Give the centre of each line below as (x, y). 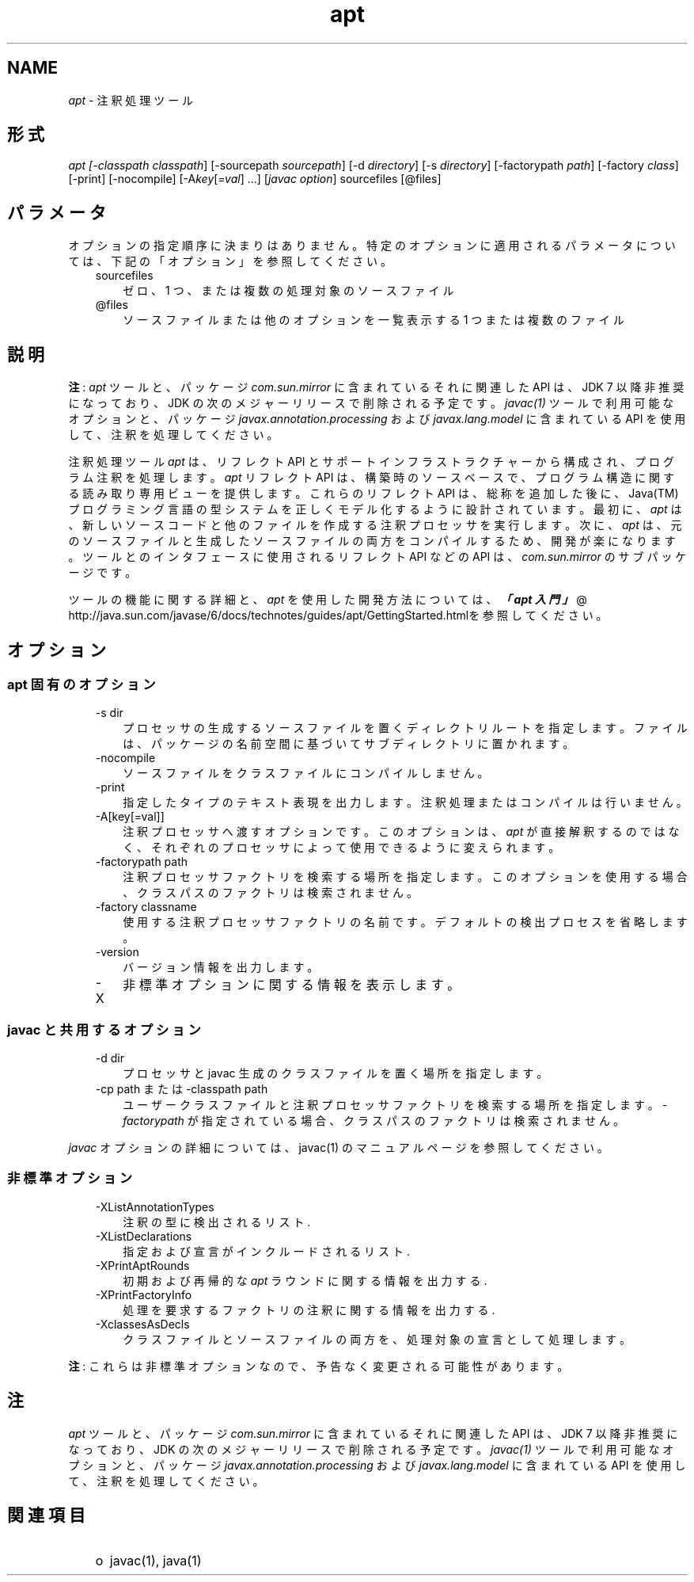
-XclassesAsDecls (142, 1324)
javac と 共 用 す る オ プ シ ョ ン (104, 1029)
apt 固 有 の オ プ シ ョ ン (82, 684)
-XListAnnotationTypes (155, 1207)
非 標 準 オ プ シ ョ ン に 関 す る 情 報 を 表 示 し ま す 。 (292, 985)
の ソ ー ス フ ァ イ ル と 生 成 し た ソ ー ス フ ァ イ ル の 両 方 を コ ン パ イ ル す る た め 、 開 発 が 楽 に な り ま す (372, 541)
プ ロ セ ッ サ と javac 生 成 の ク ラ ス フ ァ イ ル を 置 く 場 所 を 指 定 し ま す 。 (336, 1073)
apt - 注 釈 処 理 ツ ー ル (131, 100)
